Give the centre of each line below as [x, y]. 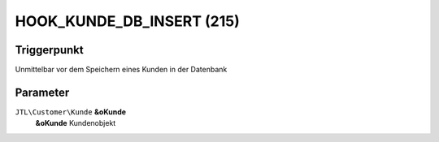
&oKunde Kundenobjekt [76, 123]
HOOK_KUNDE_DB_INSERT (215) [127, 21]
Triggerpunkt [50, 50]
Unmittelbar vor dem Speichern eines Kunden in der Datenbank [121, 70]
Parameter [42, 92]
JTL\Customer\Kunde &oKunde [70, 112]
